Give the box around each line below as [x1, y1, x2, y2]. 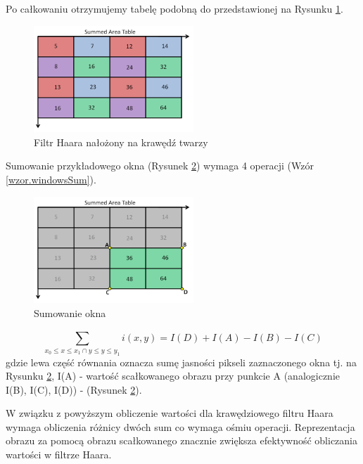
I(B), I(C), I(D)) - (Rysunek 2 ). [6, 382, 142, 397]
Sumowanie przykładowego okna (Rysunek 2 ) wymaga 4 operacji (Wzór [6, 158, 314, 173]
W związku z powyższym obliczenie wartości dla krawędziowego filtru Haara [6, 406, 333, 420]
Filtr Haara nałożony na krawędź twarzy [34, 134, 208, 149]
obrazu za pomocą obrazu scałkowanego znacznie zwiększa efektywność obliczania [6, 433, 357, 448]
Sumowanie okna [34, 305, 106, 320]
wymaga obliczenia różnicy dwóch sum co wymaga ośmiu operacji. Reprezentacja [6, 419, 355, 434]
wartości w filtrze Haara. [6, 447, 112, 462]
